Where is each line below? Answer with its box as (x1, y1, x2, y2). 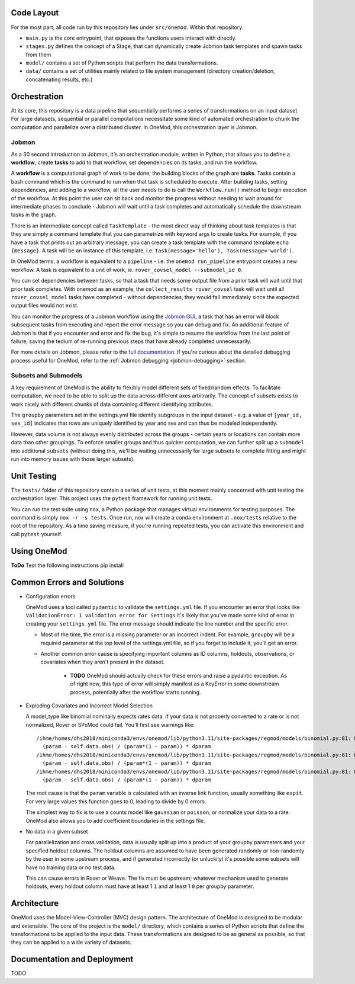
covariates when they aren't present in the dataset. (40, 658, 165, 666)
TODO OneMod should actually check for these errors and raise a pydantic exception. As (70, 672, 287, 679)
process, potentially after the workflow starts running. (70, 688, 201, 695)
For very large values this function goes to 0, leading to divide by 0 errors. (25, 797, 206, 805)
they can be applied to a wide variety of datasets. (11, 939, 132, 946)
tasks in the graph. (11, 211, 57, 219)
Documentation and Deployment (11, 954, 134, 964)
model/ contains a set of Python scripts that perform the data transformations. (25, 59, 218, 66)
